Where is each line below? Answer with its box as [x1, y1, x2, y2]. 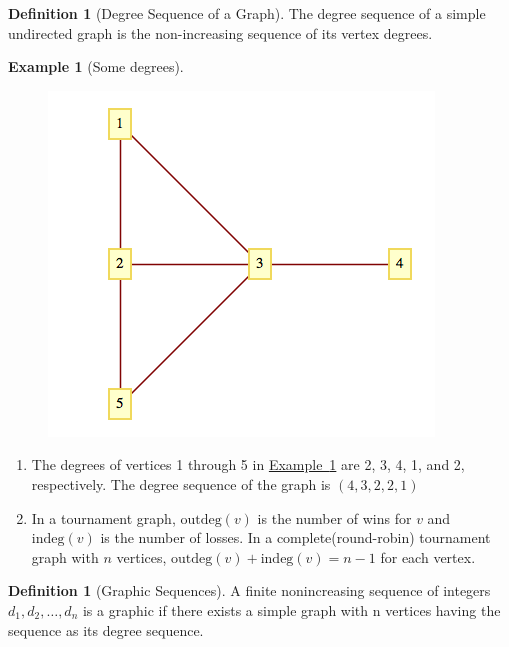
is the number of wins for [257, 507, 412, 528]
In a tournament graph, [31, 507, 176, 528]
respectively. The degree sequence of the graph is [31, 473, 331, 494]
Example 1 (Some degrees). [8, 56, 184, 77]
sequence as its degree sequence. [8, 619, 204, 640]
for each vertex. [380, 546, 476, 567]
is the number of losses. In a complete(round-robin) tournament [100, 527, 491, 548]
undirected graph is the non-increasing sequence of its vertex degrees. [8, 22, 433, 43]
